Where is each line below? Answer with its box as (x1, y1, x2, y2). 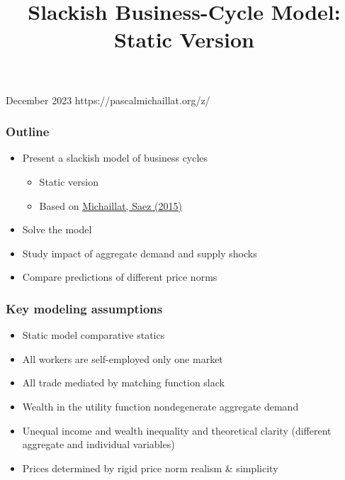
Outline (6, 123, 50, 140)
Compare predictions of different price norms (22, 269, 217, 284)
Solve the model (22, 222, 92, 237)
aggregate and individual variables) (22, 437, 175, 452)
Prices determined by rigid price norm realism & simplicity (22, 460, 278, 475)
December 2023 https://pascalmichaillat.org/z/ (6, 92, 210, 107)
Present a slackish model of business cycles (22, 150, 208, 165)
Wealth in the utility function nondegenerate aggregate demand (22, 398, 299, 413)
